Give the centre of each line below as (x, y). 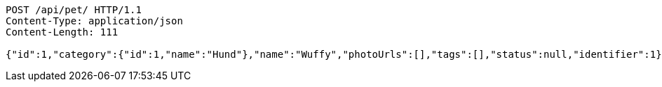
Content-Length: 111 (62, 32)
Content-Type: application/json (94, 21)
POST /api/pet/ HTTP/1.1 (74, 10)
